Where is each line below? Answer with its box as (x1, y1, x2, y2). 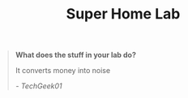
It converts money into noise (15, 66, 111, 76)
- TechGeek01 (15, 81, 62, 91)
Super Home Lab (66, 5, 181, 23)
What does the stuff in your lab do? (15, 50, 137, 60)
